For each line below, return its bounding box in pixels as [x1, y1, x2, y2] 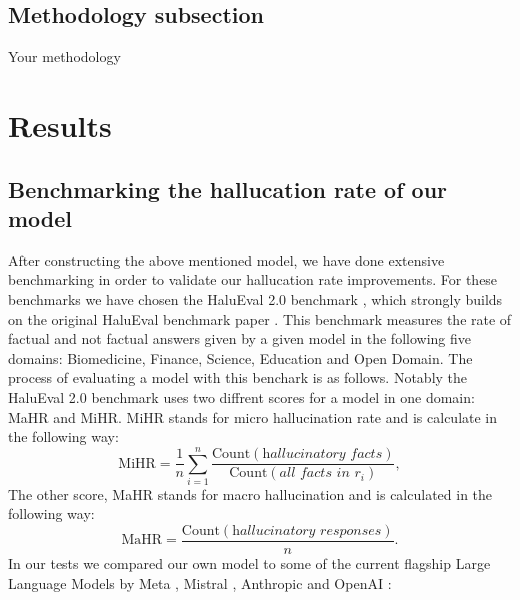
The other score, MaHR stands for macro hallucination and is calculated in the [8, 483, 493, 504]
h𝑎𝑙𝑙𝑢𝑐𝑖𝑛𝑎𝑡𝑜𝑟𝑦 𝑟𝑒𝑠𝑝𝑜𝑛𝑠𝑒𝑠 [232, 524, 382, 539]
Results [8, 104, 112, 145]
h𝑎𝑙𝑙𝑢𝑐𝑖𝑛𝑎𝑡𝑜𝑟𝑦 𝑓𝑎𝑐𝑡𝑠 [262, 447, 383, 462]
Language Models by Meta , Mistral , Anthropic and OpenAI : [8, 572, 392, 593]
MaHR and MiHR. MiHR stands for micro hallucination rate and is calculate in [8, 406, 498, 427]
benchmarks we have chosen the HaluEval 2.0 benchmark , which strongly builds [8, 288, 503, 309]
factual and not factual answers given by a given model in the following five [8, 328, 471, 349]
